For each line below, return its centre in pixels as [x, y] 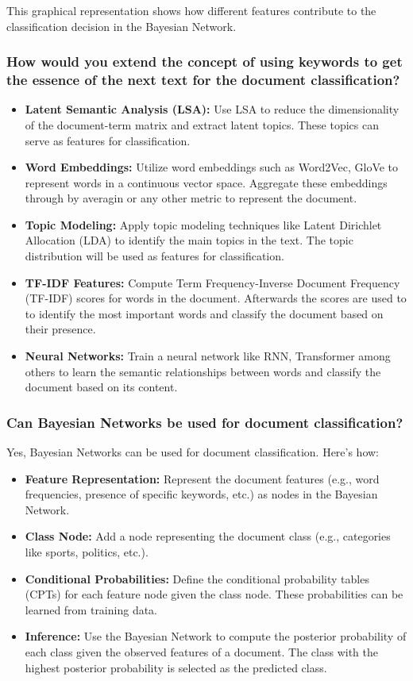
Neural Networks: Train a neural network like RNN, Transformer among [208, 356]
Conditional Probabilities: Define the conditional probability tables [197, 578]
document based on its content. [101, 387]
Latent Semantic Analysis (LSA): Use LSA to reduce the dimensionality [212, 109]
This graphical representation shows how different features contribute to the [191, 10]
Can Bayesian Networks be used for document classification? [205, 422]
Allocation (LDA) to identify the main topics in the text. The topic [189, 240]
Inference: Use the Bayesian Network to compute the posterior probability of [216, 636]
